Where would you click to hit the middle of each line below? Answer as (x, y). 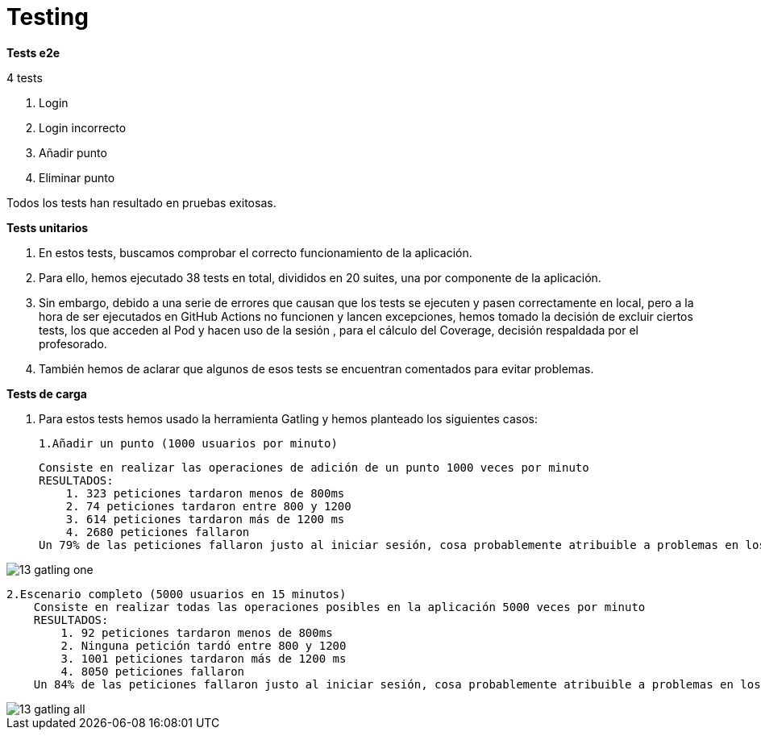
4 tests (25, 77)
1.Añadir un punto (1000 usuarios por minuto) (188, 443)
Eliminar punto (77, 177)
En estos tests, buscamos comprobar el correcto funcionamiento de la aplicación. (256, 252)
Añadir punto (73, 152)
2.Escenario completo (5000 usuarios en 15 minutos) (177, 594)
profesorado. (73, 343)
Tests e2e (33, 52)
